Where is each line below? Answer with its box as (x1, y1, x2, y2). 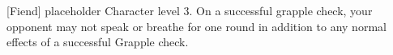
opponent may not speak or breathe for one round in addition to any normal (6, 18, 387, 34)
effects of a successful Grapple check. (6, 33, 189, 50)
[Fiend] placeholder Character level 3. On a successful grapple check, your (6, 2, 373, 18)
